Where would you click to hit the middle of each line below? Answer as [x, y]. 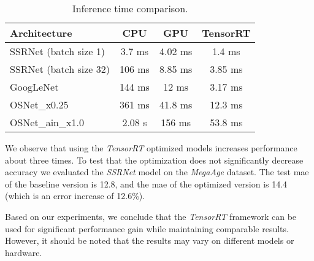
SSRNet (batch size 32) [60, 69]
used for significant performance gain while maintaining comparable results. [147, 228]
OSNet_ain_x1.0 [47, 122]
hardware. [24, 252]
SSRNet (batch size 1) [57, 51]
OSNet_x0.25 [39, 104]
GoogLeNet [34, 87]
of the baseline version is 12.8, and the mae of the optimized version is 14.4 [146, 183]
